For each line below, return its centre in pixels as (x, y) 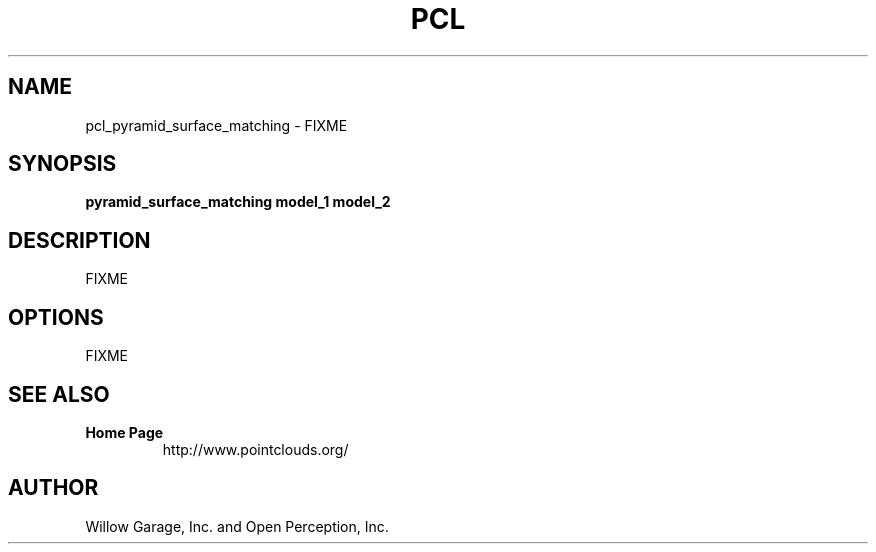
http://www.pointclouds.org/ (255, 449)
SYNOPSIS (62, 164)
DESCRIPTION (79, 240)
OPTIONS (56, 317)
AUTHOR (53, 488)
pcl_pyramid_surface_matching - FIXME (216, 125)
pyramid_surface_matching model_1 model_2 (238, 202)
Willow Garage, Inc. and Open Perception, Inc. (237, 526)
